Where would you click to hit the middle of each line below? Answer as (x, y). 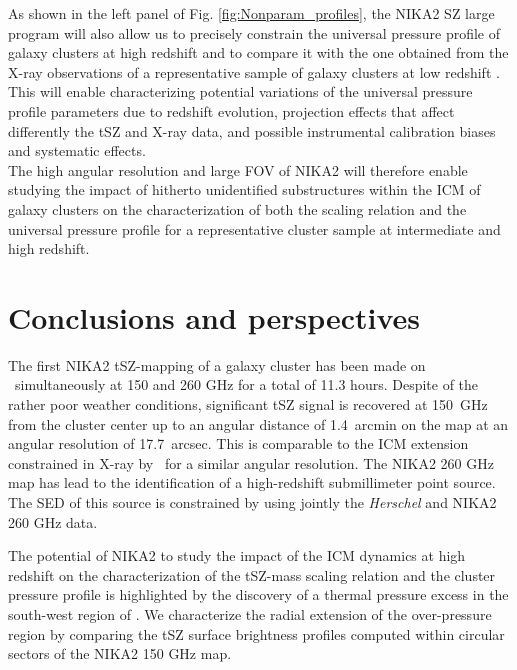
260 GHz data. (53, 521)
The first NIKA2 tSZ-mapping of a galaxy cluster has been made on (217, 364)
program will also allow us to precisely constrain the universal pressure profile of (254, 32)
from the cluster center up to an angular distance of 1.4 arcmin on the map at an (258, 423)
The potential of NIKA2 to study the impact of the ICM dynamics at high (237, 555)
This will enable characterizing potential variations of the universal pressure (240, 91)
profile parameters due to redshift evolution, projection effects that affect (231, 110)
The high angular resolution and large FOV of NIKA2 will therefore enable (238, 169)
